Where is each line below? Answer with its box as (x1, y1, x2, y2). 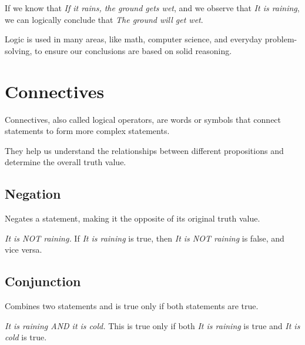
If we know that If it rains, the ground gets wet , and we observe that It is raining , (5, 2, 300, 14)
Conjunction (5, 272, 81, 290)
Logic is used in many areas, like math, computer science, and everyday (5, 33, 263, 45)
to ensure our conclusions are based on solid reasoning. (35, 44, 232, 56)
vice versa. (5, 243, 42, 256)
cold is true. (5, 331, 47, 343)
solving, (5, 44, 32, 56)
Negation (5, 185, 61, 203)
